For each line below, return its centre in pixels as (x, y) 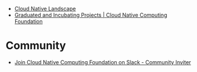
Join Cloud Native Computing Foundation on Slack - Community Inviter (103, 62)
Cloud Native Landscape (45, 9)
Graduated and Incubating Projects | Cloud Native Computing (91, 15)
